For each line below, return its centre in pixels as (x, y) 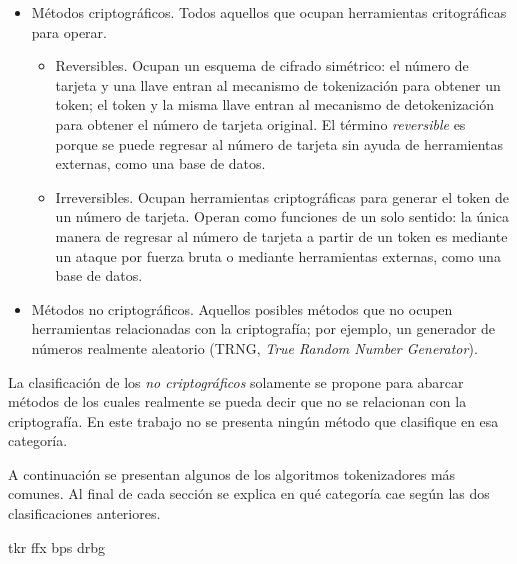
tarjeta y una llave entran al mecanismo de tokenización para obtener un (278, 84)
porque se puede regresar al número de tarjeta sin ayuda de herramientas (279, 143)
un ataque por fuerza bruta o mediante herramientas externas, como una (278, 255)
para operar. (69, 31)
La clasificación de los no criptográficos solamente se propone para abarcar (236, 381)
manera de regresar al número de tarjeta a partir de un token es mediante (281, 235)
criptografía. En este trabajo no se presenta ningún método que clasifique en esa (253, 420)
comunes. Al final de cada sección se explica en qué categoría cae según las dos (249, 493)
